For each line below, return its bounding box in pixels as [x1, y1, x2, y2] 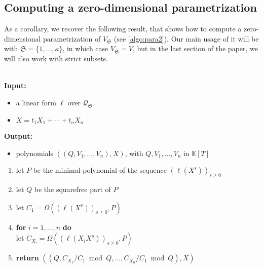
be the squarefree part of [34, 184, 111, 194]
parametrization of [43, 33, 101, 44]
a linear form [16, 97, 56, 107]
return [16, 252, 39, 263]
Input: [4, 80, 26, 91]
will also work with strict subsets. [4, 53, 108, 63]
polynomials [16, 147, 54, 158]
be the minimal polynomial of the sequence [33, 165, 167, 175]
